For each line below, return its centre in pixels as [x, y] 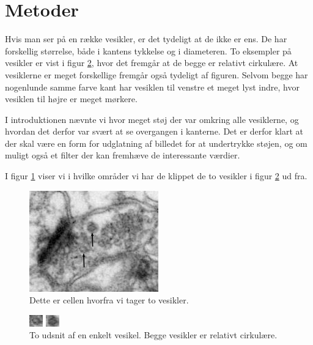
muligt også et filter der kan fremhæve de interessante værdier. [123, 155]
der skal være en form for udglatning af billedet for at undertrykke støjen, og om [156, 143]
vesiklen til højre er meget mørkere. [71, 99]
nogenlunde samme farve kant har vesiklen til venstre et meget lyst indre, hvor [152, 87]
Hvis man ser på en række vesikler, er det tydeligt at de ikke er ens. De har [146, 39]
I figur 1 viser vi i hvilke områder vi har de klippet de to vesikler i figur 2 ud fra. [156, 176]
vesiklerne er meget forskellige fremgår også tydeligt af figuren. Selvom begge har [156, 74]
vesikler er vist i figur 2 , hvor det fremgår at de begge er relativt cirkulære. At [152, 63]
